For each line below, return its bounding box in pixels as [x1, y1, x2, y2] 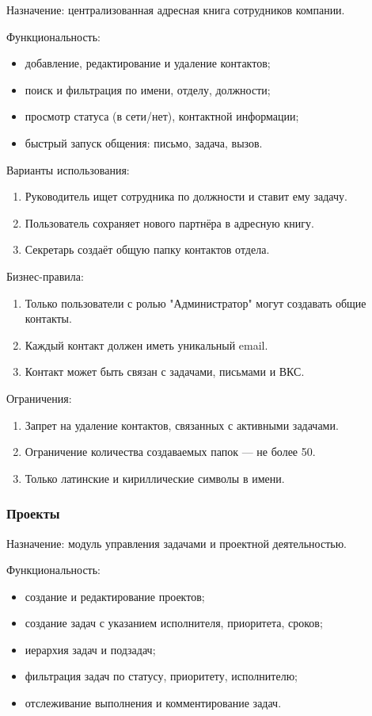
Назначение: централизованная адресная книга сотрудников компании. [6, 2, 345, 17]
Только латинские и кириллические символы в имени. [25, 469, 285, 486]
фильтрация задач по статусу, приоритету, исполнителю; [25, 668, 298, 684]
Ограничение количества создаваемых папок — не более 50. [25, 443, 316, 460]
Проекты [6, 503, 60, 523]
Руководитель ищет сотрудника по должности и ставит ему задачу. [25, 188, 347, 205]
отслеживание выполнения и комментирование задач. [25, 695, 282, 711]
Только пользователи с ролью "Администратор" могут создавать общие [25, 294, 366, 311]
